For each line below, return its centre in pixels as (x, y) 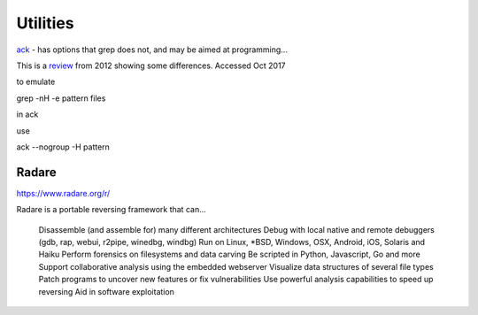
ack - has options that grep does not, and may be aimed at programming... (152, 50)
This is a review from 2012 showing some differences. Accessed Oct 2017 (151, 65)
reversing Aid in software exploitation (106, 291)
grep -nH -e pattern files (61, 98)
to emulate (36, 82)
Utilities (45, 23)
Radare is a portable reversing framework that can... (112, 210)
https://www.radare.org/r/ (63, 193)
